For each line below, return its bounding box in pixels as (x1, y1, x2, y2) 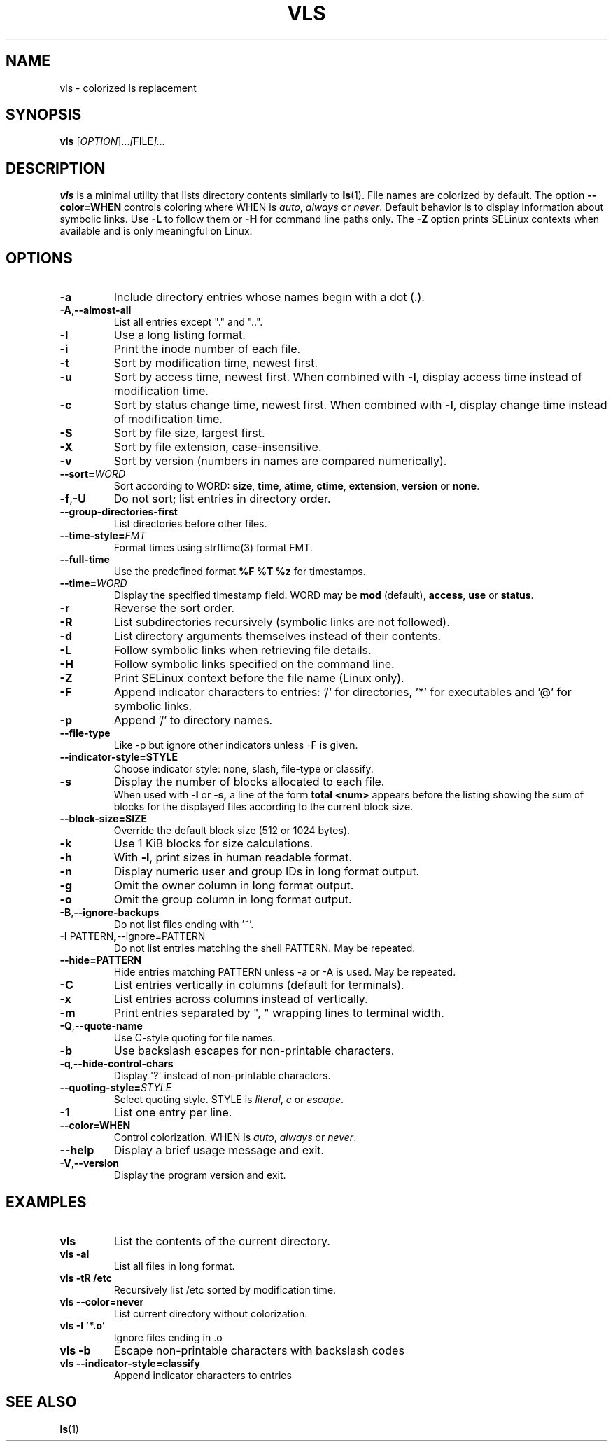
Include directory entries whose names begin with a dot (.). (113, 290, 425, 305)
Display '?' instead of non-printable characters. (113, 1069, 331, 1082)
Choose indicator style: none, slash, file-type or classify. (113, 763, 374, 775)
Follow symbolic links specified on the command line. (113, 657, 395, 672)
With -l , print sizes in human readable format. (113, 850, 353, 865)
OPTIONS (6, 249, 73, 267)
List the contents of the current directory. (113, 1233, 330, 1248)
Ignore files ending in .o (113, 1331, 223, 1343)
